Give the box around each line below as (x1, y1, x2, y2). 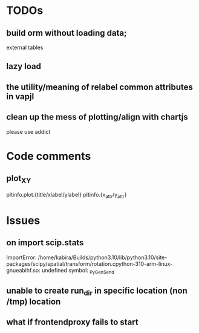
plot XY (6, 173, 31, 185)
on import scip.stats (6, 237, 84, 248)
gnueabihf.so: (6, 266, 41, 274)
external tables (6, 44, 44, 51)
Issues (6, 213, 41, 227)
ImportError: (6, 254, 37, 261)
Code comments (6, 149, 91, 163)
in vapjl (6, 91, 34, 102)
